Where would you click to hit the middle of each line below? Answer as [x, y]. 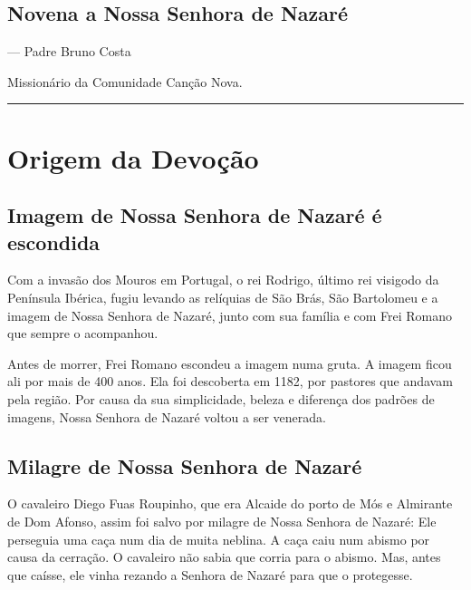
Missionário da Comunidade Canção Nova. [125, 81]
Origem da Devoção [133, 157]
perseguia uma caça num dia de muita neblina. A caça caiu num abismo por [219, 539]
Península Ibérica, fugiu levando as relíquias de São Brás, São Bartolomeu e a [223, 297]
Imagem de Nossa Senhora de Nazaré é [195, 215]
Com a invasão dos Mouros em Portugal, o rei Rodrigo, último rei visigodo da [223, 280]
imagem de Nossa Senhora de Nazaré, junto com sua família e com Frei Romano [230, 315]
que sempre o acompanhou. [83, 333]
